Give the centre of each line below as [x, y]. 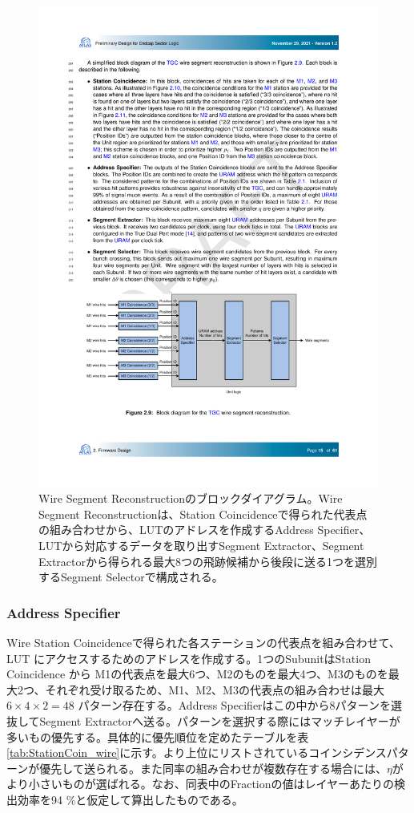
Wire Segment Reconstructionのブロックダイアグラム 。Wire [191, 498]
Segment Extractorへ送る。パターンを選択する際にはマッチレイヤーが [220, 721]
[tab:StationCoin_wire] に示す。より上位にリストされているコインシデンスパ [202, 752]
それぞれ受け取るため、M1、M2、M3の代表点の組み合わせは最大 [215, 689]
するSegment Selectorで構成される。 [131, 577]
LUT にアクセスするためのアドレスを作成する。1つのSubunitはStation [189, 658]
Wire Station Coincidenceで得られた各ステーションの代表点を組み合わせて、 [203, 643]
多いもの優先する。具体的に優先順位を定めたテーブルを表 [158, 736]
